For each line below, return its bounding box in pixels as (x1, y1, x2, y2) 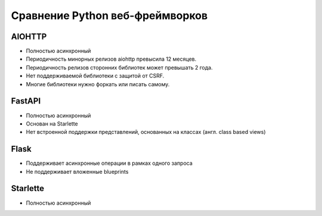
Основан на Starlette (26, 120, 79, 127)
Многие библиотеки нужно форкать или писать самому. (26, 80, 170, 87)
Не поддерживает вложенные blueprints (26, 168, 129, 175)
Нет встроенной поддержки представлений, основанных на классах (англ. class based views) (26, 129, 266, 136)
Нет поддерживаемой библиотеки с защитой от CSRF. (26, 72, 165, 80)
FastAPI (11, 96, 41, 107)
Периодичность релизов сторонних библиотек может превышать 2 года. (26, 64, 213, 71)
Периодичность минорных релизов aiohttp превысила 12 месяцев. (26, 55, 197, 62)
